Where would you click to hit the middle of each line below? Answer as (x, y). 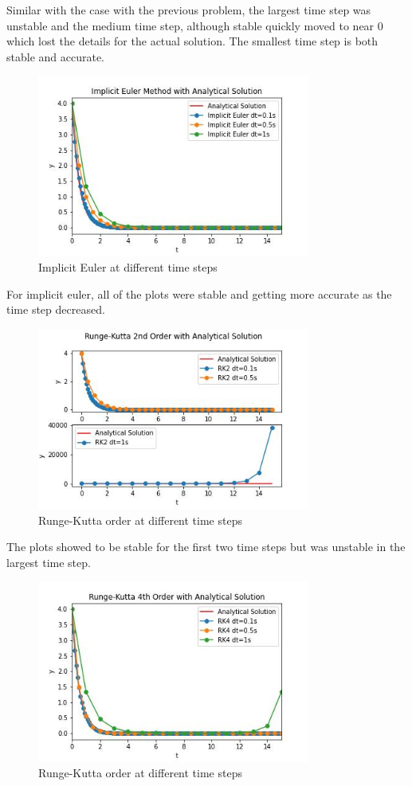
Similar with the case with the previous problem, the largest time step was (189, 10)
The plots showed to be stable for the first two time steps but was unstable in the (206, 547)
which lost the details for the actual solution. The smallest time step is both (192, 41)
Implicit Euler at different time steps (128, 267)
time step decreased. (56, 309)
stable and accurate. (56, 56)
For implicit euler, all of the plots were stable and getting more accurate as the (199, 293)
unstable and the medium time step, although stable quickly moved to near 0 (195, 25)
